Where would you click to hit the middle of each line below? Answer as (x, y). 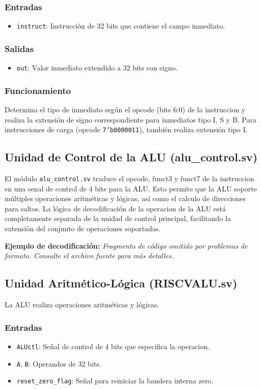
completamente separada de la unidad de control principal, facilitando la (118, 218)
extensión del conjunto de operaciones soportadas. (83, 228)
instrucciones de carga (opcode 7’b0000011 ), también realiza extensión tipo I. (126, 129)
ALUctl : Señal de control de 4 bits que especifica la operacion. (113, 346)
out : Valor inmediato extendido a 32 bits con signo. (97, 68)
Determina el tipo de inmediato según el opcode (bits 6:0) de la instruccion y (125, 109)
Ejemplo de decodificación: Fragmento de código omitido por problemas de (126, 245)
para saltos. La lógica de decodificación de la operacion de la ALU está (115, 208)
